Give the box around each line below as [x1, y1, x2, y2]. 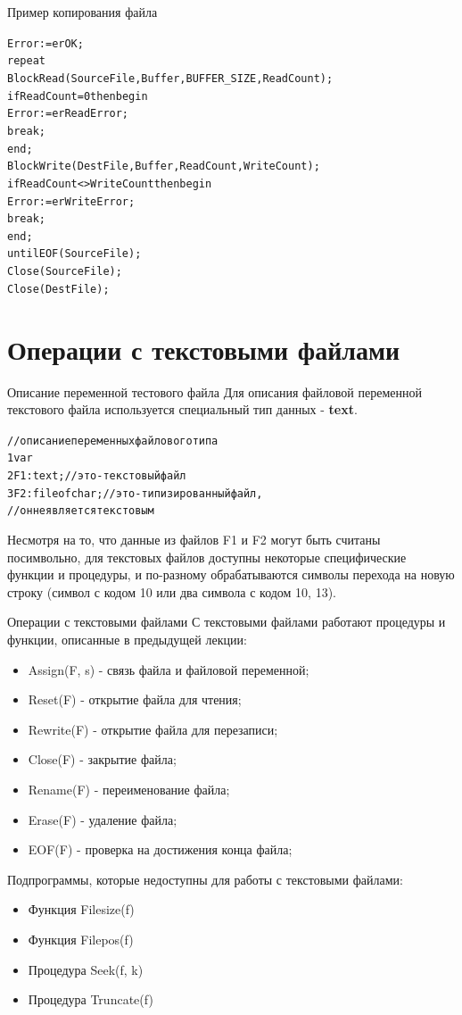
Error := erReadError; [7, 107, 129, 121]
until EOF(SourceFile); [7, 247, 142, 261]
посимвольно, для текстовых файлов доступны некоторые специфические [7, 547, 407, 566]
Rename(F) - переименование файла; [28, 779, 230, 798]
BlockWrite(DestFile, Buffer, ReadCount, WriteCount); [7, 160, 320, 173]
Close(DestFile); [7, 282, 110, 295]
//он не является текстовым [7, 504, 154, 518]
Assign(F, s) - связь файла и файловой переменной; [28, 660, 309, 678]
